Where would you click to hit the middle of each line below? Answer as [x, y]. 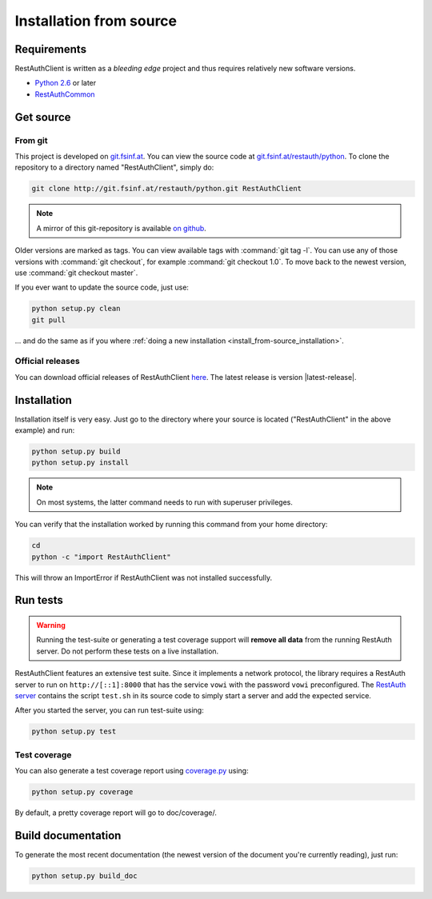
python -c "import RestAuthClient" [101, 557]
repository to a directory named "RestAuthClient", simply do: [114, 167]
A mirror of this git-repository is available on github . [122, 228]
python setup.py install [80, 463]
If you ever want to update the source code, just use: [102, 287]
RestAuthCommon [65, 94]
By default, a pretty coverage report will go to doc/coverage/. [116, 813]
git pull [49, 320]
